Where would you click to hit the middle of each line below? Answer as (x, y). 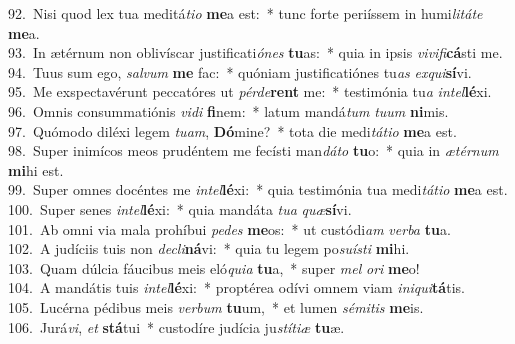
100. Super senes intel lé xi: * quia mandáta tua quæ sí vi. (180, 208)
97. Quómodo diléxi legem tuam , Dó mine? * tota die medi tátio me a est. (232, 130)
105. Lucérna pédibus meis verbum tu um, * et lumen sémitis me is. (216, 306)
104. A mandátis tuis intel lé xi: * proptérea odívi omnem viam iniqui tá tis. (236, 287)
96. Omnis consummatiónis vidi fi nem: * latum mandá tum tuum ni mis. (228, 110)
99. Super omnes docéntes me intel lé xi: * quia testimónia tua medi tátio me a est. (258, 189)
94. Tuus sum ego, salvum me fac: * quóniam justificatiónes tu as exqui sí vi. (240, 71)
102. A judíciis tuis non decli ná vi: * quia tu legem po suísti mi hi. (209, 248)
